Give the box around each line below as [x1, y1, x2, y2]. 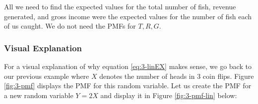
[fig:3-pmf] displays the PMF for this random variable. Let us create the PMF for [4, 80, 252, 91]
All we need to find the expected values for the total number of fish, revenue [4, 1, 236, 11]
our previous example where [4, 70, 89, 81]
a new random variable [4, 90, 73, 100]
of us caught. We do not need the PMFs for [4, 21, 136, 31]
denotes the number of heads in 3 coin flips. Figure [99, 70, 254, 81]
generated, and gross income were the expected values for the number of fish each [4, 11, 252, 21]
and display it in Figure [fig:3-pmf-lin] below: [100, 90, 237, 100]
